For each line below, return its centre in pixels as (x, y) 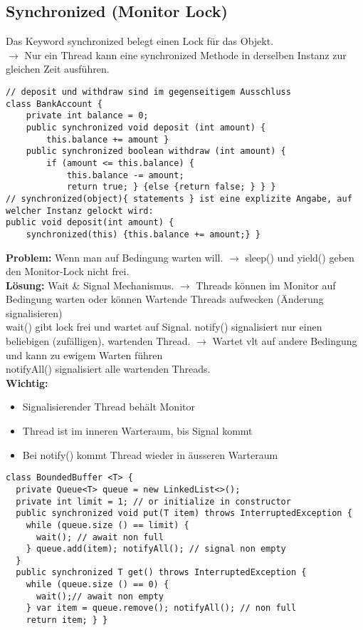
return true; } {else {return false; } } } (171, 187)
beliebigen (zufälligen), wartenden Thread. (98, 341)
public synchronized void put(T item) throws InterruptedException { (184, 513)
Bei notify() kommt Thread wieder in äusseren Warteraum (150, 454)
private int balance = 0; (87, 116)
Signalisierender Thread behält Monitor (109, 407)
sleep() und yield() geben (300, 257)
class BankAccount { (54, 104)
